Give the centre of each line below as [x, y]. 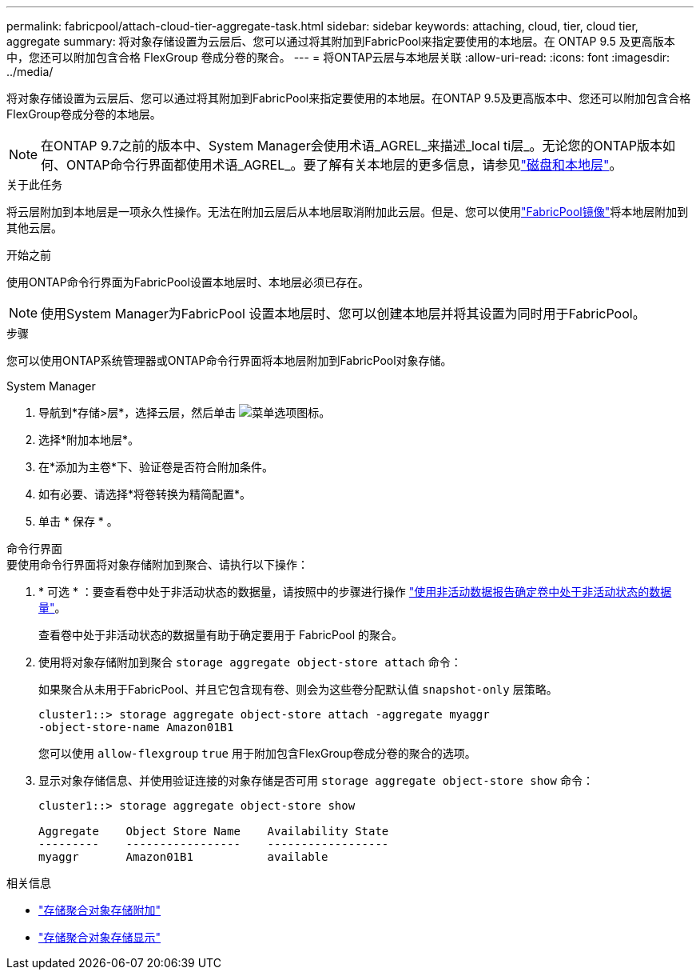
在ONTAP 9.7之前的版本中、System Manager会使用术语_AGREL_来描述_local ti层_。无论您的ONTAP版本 [352, 146]
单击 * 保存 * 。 [78, 521]
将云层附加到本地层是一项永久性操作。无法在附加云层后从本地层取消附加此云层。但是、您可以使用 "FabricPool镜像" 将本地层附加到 [348, 212]
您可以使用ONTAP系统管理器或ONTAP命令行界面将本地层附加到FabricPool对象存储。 [229, 360]
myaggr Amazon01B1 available [183, 857]
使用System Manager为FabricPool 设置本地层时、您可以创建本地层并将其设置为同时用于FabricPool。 [343, 314]
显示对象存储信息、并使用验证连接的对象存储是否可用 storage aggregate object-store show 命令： [316, 780]
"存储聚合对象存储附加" [100, 910]
